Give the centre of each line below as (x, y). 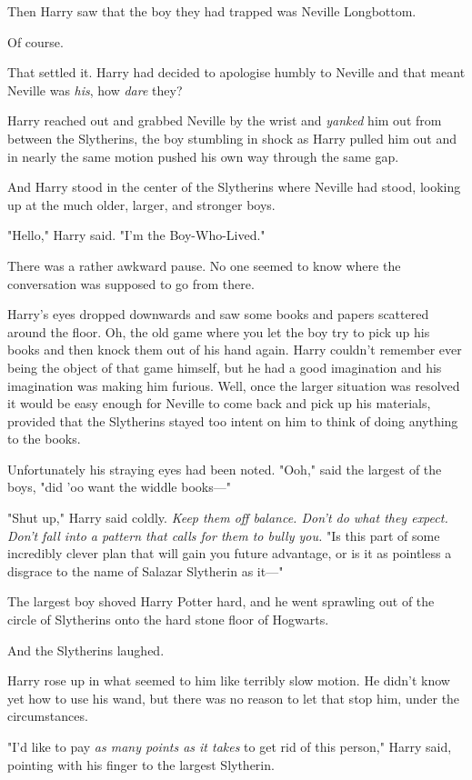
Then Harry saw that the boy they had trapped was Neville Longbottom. (212, 11)
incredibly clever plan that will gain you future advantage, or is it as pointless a (230, 553)
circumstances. (48, 716)
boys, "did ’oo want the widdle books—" (119, 487)
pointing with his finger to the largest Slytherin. (141, 764)
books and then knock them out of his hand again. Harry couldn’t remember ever (235, 350)
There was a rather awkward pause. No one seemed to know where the (204, 265)
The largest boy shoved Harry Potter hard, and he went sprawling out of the (221, 601)
